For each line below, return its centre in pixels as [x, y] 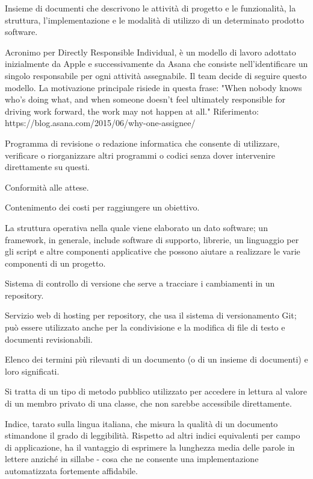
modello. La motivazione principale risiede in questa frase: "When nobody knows [153, 87]
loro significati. [32, 371]
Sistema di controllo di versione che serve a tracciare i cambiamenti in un [140, 283]
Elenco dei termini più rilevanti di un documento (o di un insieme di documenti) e [156, 359]
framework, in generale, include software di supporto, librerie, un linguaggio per [152, 239]
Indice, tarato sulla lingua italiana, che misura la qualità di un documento [141, 423]
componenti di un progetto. [55, 263]
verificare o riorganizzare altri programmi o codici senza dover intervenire [140, 155]
